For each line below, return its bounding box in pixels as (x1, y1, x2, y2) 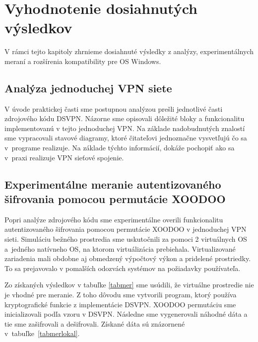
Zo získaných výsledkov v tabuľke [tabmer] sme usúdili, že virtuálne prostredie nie (4, 279, 254, 290)
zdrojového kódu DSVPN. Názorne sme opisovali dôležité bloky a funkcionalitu (4, 113, 245, 124)
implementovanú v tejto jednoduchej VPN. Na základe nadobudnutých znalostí (4, 123, 245, 133)
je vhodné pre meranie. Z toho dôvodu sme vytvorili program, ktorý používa (4, 289, 237, 300)
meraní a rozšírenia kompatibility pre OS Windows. (4, 56, 161, 66)
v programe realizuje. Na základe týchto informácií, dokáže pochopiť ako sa (4, 142, 235, 153)
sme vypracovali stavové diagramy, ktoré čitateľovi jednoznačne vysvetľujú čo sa (4, 133, 247, 143)
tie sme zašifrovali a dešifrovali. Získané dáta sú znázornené (4, 318, 185, 329)
